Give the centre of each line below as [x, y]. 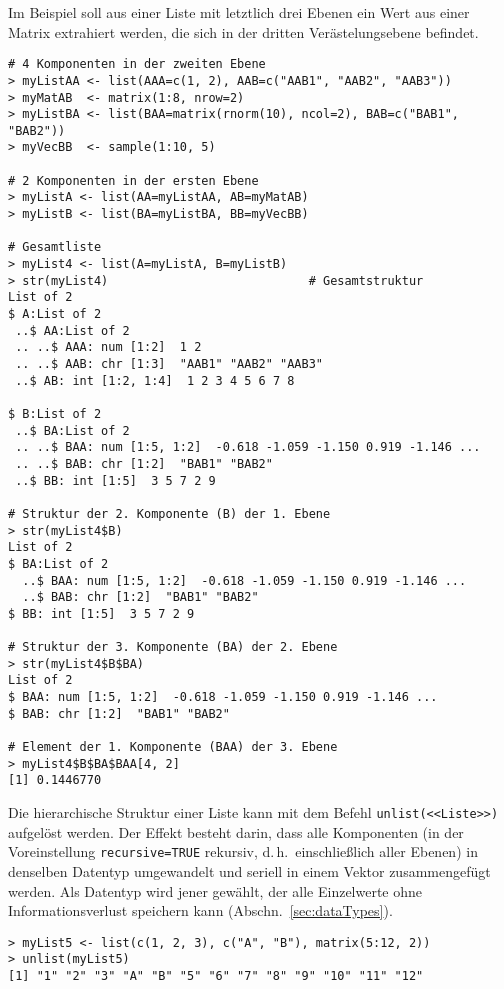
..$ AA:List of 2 [72, 330]
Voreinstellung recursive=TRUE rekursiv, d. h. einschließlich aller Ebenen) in [243, 851]
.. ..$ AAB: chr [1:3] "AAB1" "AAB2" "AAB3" [169, 364]
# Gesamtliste [55, 247]
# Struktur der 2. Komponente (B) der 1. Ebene [169, 513]
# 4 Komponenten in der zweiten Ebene [137, 64]
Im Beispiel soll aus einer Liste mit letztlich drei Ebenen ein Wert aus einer [239, 12]
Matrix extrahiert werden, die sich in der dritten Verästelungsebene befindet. [243, 31]
